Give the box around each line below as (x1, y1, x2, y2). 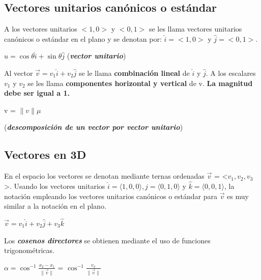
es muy (227, 190, 249, 201)
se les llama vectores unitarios (149, 23, 242, 34)
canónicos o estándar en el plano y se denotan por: (4, 33, 162, 44)
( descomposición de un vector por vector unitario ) (4, 122, 183, 132)
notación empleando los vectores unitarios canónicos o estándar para (4, 190, 217, 201)
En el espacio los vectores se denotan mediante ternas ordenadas (4, 171, 205, 181)
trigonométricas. (4, 245, 54, 256)
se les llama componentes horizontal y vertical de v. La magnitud (27, 77, 253, 88)
